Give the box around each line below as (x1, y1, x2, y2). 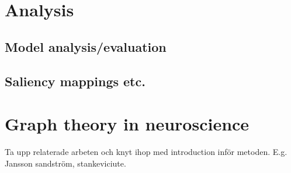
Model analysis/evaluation (5, 37, 167, 55)
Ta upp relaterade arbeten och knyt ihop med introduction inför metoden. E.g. (5, 146, 287, 158)
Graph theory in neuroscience (5, 112, 250, 136)
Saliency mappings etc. (5, 72, 145, 90)
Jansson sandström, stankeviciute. (5, 157, 126, 169)
